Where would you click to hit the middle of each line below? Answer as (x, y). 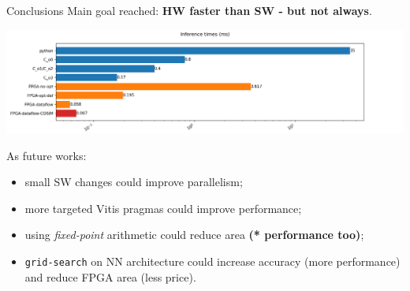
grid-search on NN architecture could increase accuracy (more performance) (212, 261)
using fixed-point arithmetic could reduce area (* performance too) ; (194, 235)
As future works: (47, 155)
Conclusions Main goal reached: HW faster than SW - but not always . (189, 10)
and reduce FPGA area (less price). (110, 276)
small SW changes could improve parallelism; (134, 182)
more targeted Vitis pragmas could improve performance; (163, 208)
